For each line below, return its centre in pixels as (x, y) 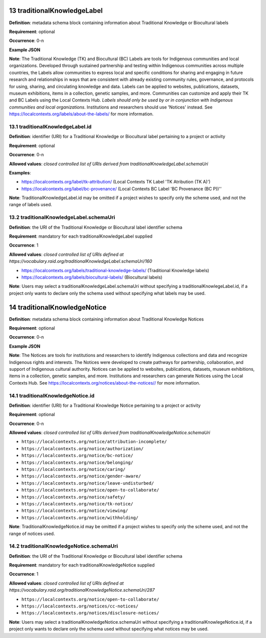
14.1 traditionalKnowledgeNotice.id (52, 395)
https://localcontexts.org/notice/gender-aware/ (81, 476)
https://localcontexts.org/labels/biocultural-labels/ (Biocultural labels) (92, 277)
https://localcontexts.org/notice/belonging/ (77, 462)
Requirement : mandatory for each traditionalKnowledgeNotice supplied (82, 565)
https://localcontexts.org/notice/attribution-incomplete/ (94, 442)
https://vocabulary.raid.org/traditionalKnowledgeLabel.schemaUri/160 (81, 261)
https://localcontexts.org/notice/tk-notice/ (77, 504)
